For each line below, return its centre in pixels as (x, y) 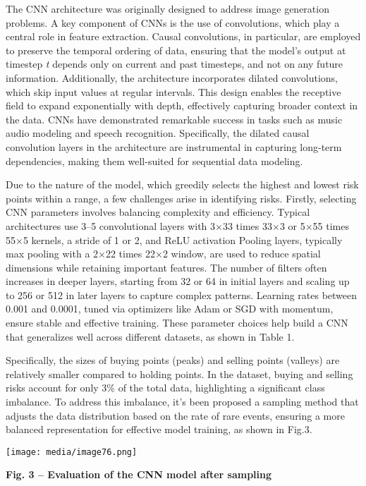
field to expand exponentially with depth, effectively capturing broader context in (182, 105)
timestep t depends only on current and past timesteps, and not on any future (175, 64)
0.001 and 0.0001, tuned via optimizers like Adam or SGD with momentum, (170, 309)
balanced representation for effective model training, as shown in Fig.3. (159, 429)
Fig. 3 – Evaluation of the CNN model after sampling (139, 474)
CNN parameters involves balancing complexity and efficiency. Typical (158, 212)
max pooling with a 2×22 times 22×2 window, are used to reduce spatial (163, 254)
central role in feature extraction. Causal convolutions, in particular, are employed (183, 36)
